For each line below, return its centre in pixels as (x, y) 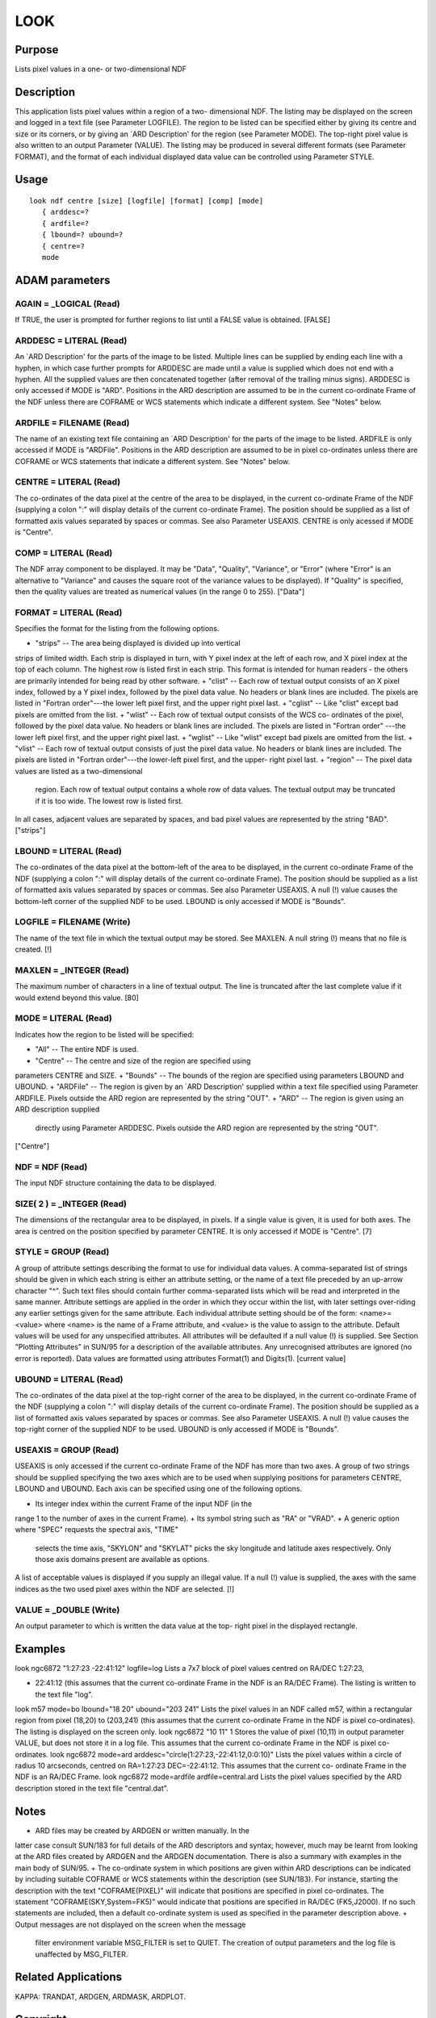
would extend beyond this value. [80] (77, 998)
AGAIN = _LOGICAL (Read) (67, 304)
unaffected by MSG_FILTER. (82, 1954)
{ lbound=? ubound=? (82, 235)
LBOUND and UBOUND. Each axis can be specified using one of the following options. (159, 1488)
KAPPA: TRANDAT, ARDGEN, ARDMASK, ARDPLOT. (101, 1996)
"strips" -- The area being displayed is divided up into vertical (138, 643)
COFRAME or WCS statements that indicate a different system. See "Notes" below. (153, 461)
